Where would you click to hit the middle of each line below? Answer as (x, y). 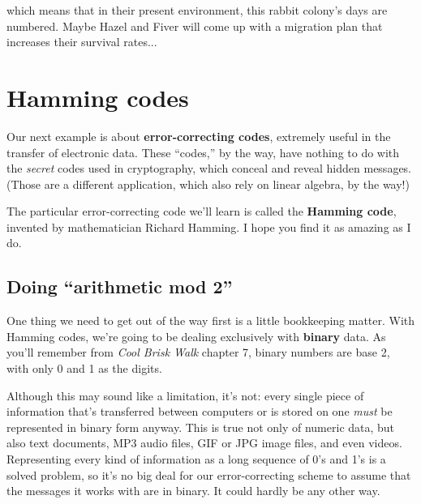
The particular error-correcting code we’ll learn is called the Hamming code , (202, 211)
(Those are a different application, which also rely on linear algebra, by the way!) (208, 184)
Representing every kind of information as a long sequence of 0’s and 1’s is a (196, 459)
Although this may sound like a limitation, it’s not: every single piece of (185, 395)
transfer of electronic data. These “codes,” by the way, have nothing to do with (203, 152)
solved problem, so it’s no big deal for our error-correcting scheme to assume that (209, 474)
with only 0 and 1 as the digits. (84, 368)
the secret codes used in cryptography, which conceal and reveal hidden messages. (209, 168)
